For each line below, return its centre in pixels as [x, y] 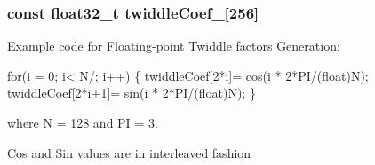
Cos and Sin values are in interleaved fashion [129, 152]
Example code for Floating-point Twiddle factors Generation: [174, 46]
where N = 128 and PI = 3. [83, 122]
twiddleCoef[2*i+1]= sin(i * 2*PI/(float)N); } [132, 93]
